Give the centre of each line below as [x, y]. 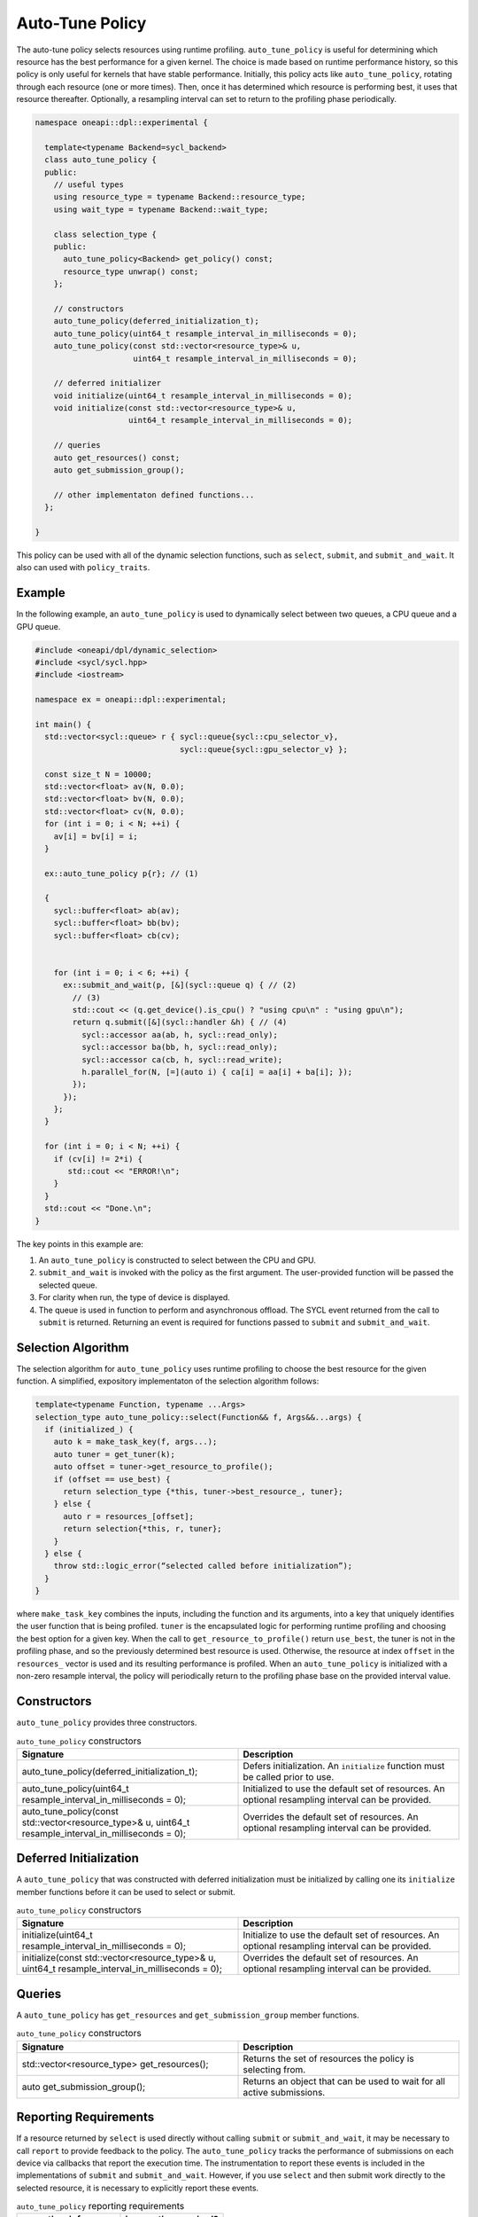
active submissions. [284, 2092]
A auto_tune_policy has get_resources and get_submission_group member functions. [188, 2015]
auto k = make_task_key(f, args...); [135, 1442]
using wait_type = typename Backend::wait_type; [161, 209]
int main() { [63, 724]
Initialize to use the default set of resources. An [341, 1935]
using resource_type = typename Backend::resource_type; [180, 197]
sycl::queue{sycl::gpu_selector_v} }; [264, 749]
